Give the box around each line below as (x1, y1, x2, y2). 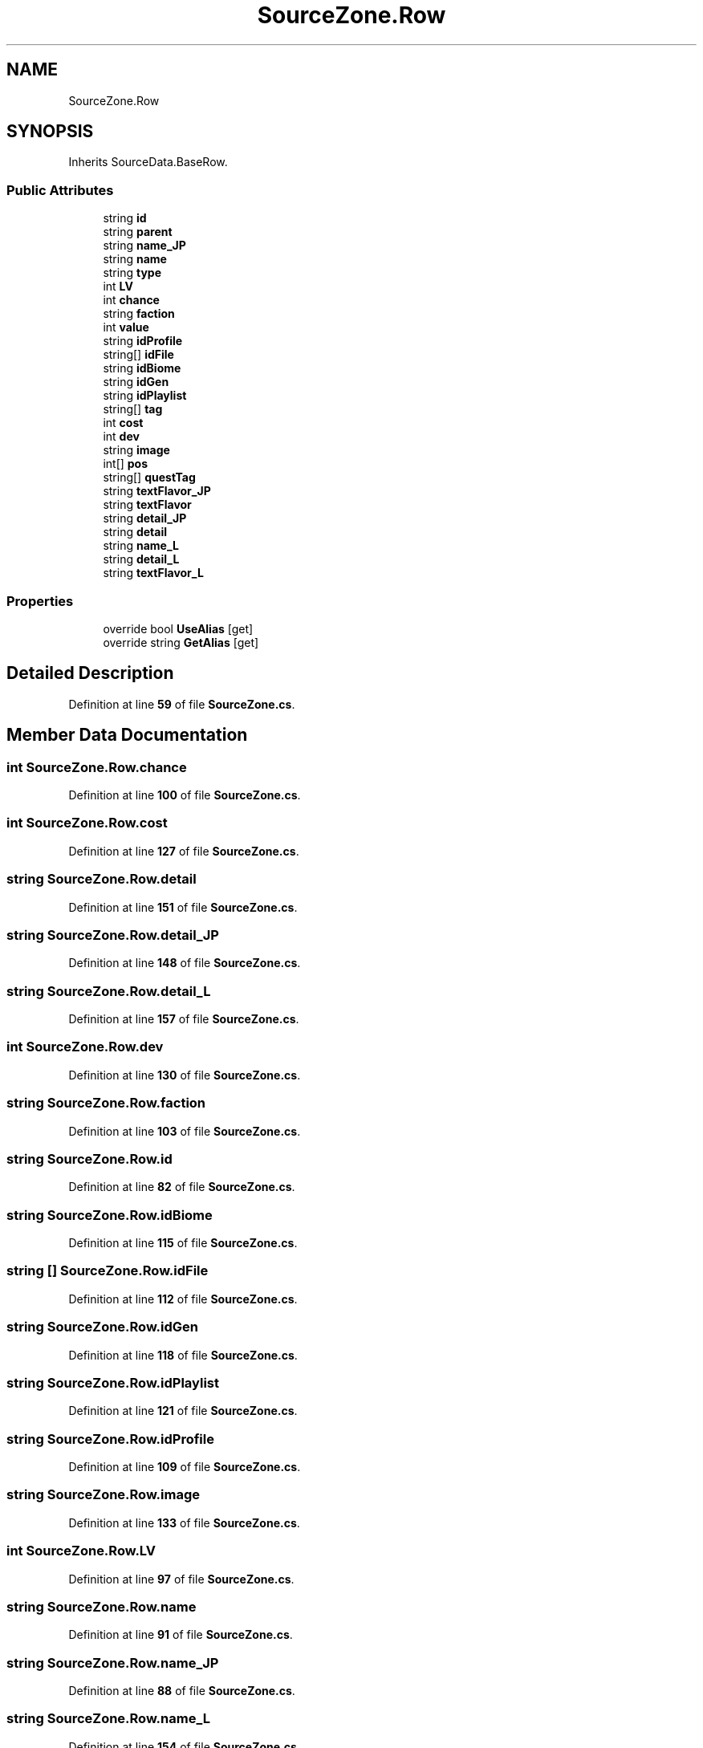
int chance (103, 293, 160, 307)
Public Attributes (6, 181, 114, 198)
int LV (103, 279, 133, 294)
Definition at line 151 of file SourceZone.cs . (68, 900, 298, 914)
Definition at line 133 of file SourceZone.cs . (68, 1515, 300, 1530)
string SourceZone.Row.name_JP (6, 1654, 219, 1671)
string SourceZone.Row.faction (6, 1095, 206, 1112)
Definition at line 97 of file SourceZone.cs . (68, 1571, 295, 1586)
